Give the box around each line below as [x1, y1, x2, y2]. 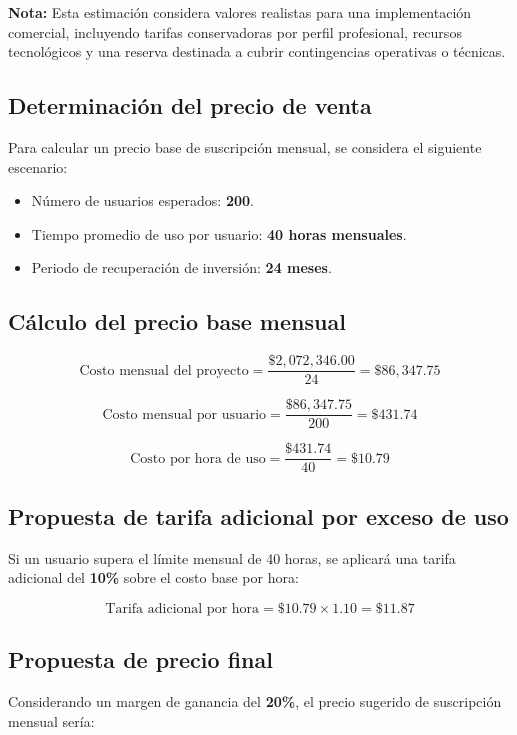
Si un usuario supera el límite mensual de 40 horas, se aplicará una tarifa [8, 547, 456, 568]
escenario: [8, 156, 68, 177]
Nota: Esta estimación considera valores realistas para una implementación [8, 2, 472, 22]
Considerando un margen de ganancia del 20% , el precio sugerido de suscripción [8, 690, 502, 711]
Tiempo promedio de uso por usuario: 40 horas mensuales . [31, 223, 407, 244]
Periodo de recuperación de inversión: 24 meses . [31, 257, 332, 278]
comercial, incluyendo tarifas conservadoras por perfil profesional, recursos [8, 21, 462, 42]
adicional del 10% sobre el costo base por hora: [8, 567, 299, 588]
